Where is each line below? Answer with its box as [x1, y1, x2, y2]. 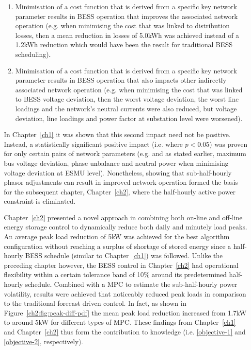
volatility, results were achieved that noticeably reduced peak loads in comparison [4, 288, 246, 298]
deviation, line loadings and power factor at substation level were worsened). [15, 113, 243, 123]
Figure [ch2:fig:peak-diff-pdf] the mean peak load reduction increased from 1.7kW [4, 307, 247, 317]
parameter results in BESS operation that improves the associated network [15, 11, 238, 21]
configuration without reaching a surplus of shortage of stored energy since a [4, 241, 231, 251]
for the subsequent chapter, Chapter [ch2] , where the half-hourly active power [4, 186, 235, 196]
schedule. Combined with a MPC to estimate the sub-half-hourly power [25, 279, 237, 289]
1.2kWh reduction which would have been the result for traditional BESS [15, 39, 233, 50]
